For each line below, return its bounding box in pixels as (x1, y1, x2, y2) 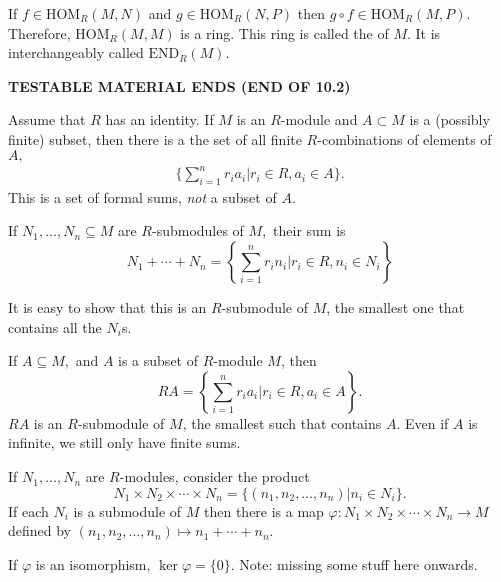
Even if (405, 412, 449, 433)
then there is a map (204, 500, 324, 521)
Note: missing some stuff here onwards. (239, 553, 478, 574)
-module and (280, 109, 358, 130)
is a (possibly (409, 109, 490, 130)
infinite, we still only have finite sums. (8, 432, 241, 453)
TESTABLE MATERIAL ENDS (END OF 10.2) (8, 75, 351, 96)
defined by (8, 520, 72, 541)
